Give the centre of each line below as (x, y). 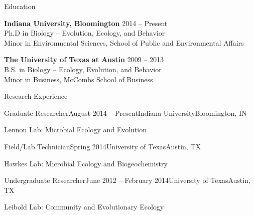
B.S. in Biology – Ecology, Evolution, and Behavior (83, 69)
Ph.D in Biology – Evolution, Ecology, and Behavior (85, 33)
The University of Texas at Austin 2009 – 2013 (84, 59)
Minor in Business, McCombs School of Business (79, 79)
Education (20, 6)
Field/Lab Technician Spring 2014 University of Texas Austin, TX (102, 146)
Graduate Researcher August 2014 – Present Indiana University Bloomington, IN (125, 113)
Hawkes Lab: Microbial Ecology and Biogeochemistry (86, 163)
